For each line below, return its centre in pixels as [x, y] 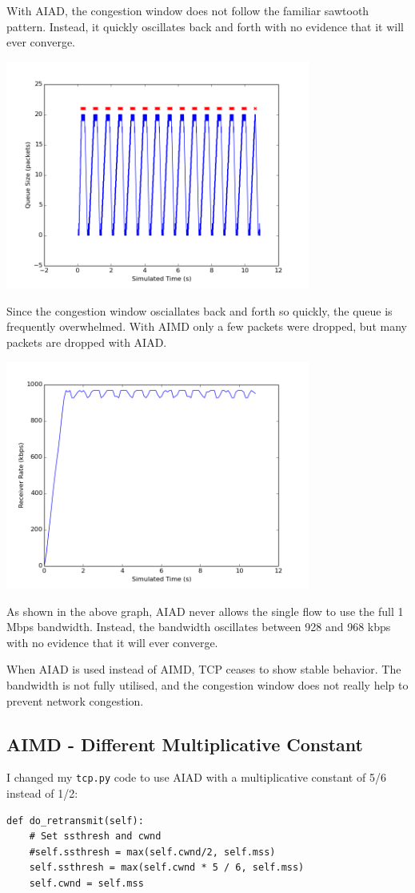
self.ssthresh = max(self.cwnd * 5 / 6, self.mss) [167, 868]
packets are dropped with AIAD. [87, 342]
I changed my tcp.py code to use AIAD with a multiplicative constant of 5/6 [196, 777]
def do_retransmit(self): [75, 821]
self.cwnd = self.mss [86, 884]
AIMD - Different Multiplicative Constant [185, 744]
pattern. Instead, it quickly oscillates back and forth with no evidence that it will [205, 26]
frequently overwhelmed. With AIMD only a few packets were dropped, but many [207, 326]
